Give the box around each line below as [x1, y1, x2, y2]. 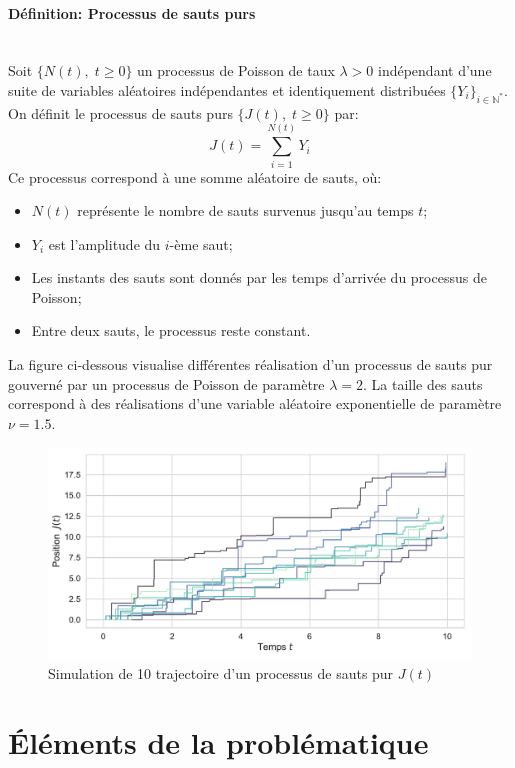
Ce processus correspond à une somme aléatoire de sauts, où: [8, 166, 382, 187]
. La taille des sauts [363, 373, 483, 394]
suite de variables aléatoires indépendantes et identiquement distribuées [8, 79, 446, 100]
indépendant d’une [378, 60, 492, 81]
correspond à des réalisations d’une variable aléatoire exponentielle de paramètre [8, 393, 502, 414]
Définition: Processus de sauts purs [8, 2, 256, 23]
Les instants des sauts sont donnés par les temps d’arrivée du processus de [31, 267, 487, 288]
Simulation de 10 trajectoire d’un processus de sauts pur [48, 663, 394, 684]
